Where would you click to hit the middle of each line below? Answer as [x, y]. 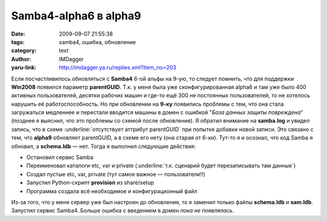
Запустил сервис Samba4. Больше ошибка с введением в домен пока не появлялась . [123, 211]
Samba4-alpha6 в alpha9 [76, 16]
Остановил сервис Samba [60, 158]
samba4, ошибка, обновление [97, 42]
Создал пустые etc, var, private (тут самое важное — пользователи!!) [116, 174]
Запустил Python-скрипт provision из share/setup [90, 183]
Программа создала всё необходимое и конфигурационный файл [112, 191]
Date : [18, 34]
